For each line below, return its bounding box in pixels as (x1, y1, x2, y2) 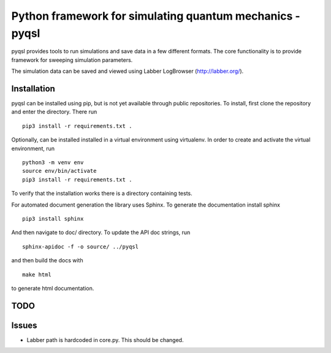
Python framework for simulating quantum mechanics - (11, 9, 300, 23)
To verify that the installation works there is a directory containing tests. (11, 190, 192, 197)
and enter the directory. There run (11, 108, 97, 116)
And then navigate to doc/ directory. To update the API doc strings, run (11, 229, 191, 236)
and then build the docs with (11, 257, 83, 264)
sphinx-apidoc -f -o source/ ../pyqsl (22, 243, 139, 250)
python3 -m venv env (22, 159, 84, 165)
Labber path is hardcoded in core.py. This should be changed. (26, 336, 184, 343)
